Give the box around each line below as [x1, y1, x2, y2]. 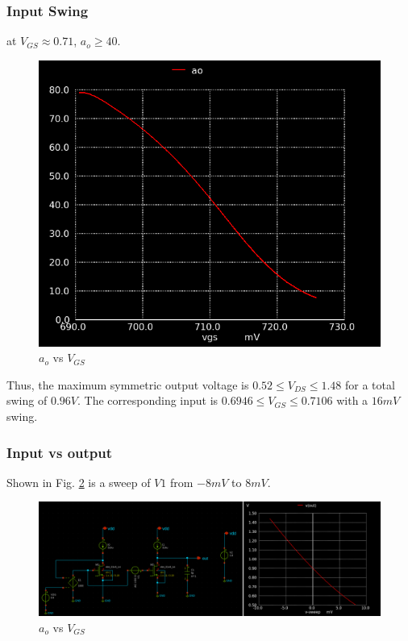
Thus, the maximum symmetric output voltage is [6, 376, 249, 393]
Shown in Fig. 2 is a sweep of [6, 473, 151, 490]
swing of [6, 392, 48, 409]
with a [336, 392, 368, 409]
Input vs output [6, 442, 113, 462]
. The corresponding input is [77, 392, 219, 409]
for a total [345, 376, 395, 393]
